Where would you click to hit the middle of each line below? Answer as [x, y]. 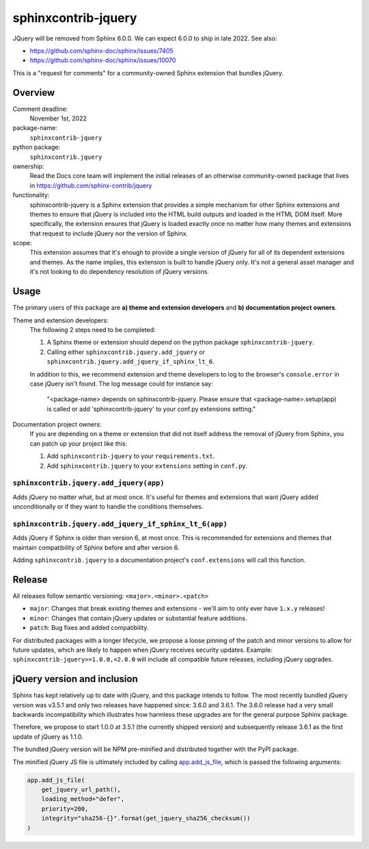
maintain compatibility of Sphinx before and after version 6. [96, 547]
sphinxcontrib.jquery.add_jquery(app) [88, 483]
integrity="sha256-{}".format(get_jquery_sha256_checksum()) [146, 819]
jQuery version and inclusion [75, 679]
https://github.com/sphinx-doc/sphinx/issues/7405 [101, 51]
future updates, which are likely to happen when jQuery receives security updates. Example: [142, 650]
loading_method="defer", [83, 799]
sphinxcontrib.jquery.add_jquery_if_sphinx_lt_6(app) [120, 524]
